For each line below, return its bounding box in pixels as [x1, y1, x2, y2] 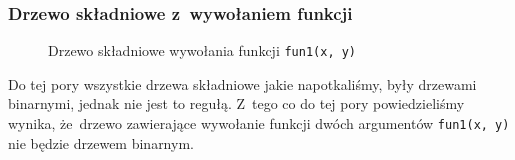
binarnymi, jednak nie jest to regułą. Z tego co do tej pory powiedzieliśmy [8, 93, 465, 114]
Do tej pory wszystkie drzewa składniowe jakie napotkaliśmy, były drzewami [8, 73, 477, 94]
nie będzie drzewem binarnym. [8, 132, 194, 153]
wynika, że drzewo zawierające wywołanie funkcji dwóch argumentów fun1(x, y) [8, 113, 510, 134]
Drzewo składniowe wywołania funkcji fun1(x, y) [48, 40, 357, 61]
